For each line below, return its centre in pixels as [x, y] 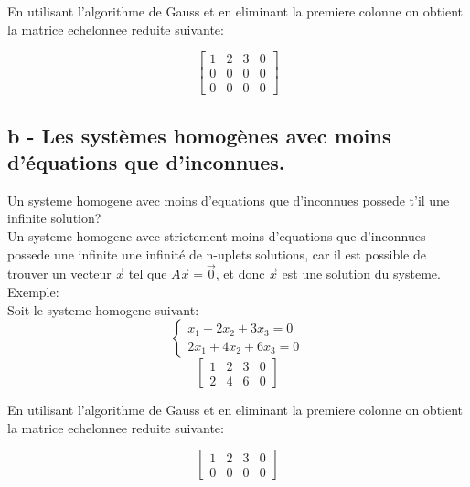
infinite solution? [54, 218]
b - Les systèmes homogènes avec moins [199, 135]
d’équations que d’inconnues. [146, 162]
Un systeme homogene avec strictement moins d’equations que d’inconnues [217, 236]
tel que [148, 274]
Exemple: [33, 292]
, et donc [240, 274]
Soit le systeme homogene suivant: [103, 309]
